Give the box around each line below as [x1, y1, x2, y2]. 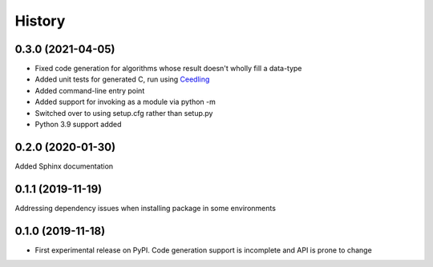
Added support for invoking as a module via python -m [34, 97, 216, 107]
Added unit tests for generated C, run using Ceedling [34, 74, 210, 84]
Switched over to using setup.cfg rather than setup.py [34, 108, 213, 118]
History [14, 12, 66, 30]
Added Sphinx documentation [14, 161, 114, 171]
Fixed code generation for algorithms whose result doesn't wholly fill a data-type [34, 64, 302, 74]
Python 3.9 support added [34, 120, 122, 130]
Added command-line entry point [34, 86, 145, 95]
